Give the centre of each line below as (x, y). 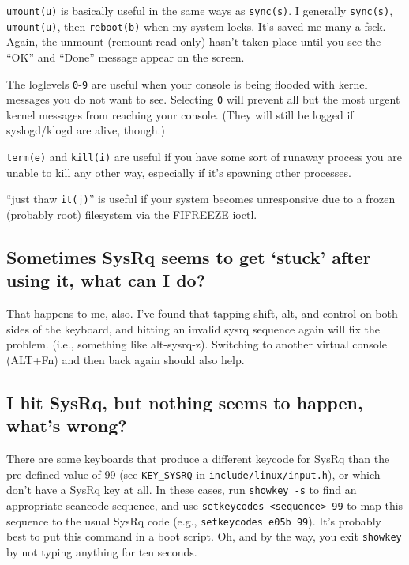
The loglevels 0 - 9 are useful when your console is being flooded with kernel (187, 83)
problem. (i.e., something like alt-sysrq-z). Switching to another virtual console (197, 344)
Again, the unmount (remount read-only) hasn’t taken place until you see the (194, 41)
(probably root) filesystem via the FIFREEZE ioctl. (132, 214)
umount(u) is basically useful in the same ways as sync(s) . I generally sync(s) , (200, 10)
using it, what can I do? (106, 280)
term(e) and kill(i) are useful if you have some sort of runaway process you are (204, 156)
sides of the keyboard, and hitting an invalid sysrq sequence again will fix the (193, 328)
